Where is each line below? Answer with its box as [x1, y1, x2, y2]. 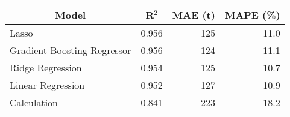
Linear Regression [10, 78, 85, 92]
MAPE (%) [224, 8, 280, 22]
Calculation [10, 95, 58, 109]
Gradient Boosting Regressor [10, 43, 131, 57]
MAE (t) [172, 8, 215, 22]
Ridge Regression [10, 61, 82, 74]
